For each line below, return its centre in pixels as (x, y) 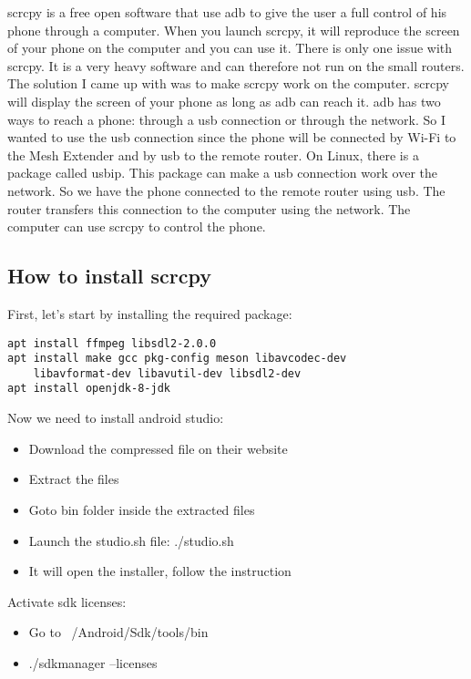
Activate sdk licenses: (67, 601)
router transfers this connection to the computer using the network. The (209, 208)
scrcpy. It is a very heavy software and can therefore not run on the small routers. (236, 65)
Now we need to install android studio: (116, 418)
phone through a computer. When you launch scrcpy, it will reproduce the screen (234, 30)
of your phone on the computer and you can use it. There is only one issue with (230, 48)
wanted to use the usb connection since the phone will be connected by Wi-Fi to (232, 137)
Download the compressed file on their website (158, 448)
